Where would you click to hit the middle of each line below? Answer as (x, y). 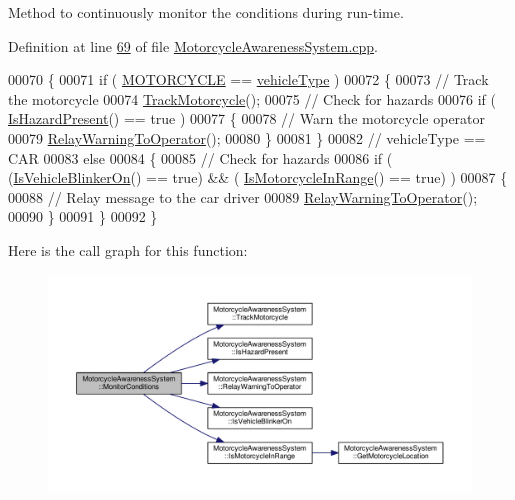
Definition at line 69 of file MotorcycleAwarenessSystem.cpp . (193, 45)
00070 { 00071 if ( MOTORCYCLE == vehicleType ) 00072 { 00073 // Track (248, 79)
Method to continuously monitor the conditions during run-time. (206, 12)
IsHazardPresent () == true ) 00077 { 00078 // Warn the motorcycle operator (247, 118)
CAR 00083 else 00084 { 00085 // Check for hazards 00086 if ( (200, 157)
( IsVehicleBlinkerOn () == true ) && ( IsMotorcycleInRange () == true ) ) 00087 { (258, 177)
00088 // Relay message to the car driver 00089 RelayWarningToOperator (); (243, 196)
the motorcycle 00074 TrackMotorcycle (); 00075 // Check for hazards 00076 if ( (252, 98)
